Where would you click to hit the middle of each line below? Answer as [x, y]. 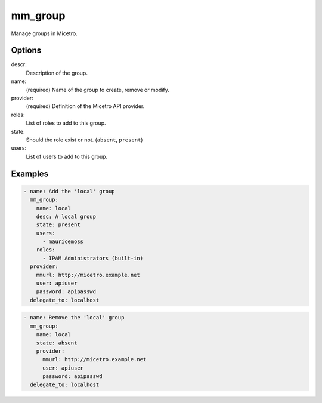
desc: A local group [66, 216]
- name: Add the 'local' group [69, 191]
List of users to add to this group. [67, 156]
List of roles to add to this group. [66, 123]
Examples [30, 173]
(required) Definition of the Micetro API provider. [85, 106]
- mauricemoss [63, 242]
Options [26, 50]
